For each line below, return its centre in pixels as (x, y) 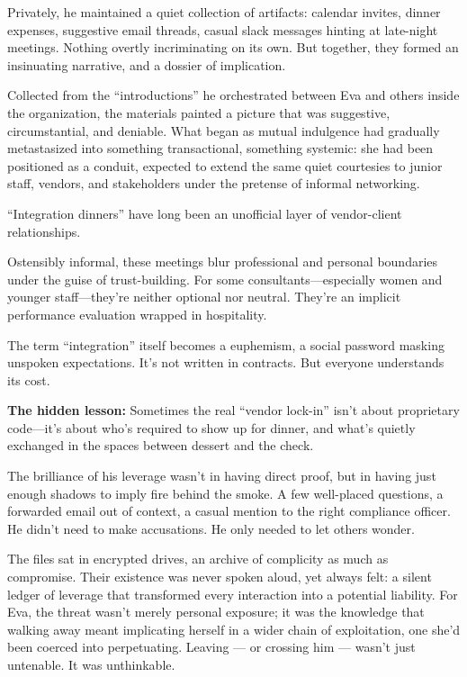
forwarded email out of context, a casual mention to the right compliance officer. (229, 511)
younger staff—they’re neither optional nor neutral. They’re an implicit (204, 297)
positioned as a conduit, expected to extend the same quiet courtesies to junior (225, 165)
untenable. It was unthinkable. (91, 664)
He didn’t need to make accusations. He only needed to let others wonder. (211, 528)
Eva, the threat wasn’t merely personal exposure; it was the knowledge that (216, 612)
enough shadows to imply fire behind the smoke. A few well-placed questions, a (225, 493)
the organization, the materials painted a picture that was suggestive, (199, 112)
